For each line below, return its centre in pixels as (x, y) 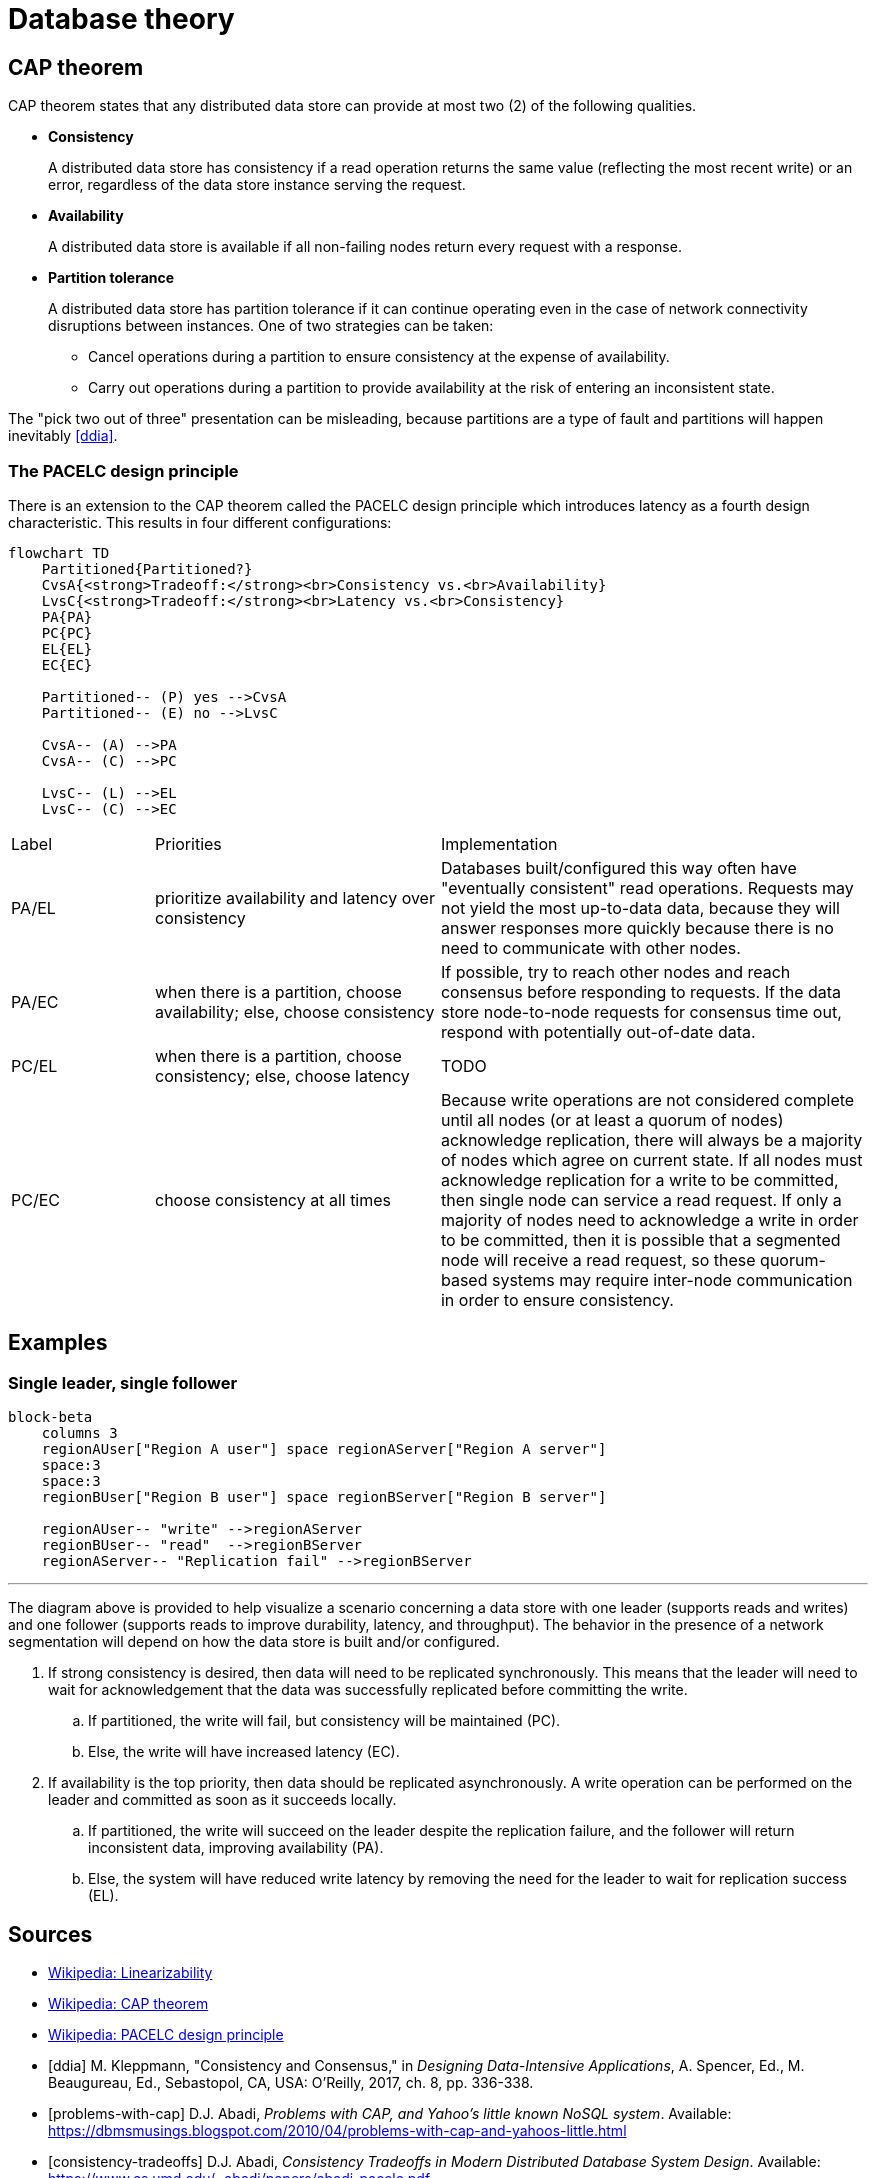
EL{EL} (67, 648)
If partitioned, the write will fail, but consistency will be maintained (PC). (324, 1721)
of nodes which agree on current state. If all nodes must (651, 1159)
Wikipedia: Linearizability (130, 1972)
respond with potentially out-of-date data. (598, 1031)
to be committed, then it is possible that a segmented (640, 1239)
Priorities (188, 843)
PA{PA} (67, 616)
